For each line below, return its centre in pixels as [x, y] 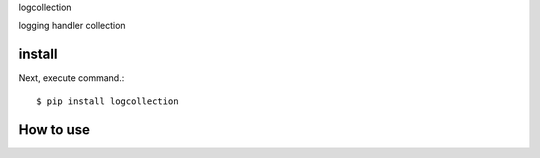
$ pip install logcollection [107, 101]
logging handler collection [72, 26]
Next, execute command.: [71, 78]
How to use [54, 129]
